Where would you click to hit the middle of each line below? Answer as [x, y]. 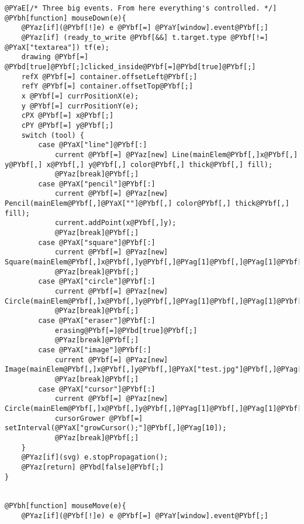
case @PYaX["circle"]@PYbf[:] [97, 282]
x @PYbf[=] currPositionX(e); [80, 96]
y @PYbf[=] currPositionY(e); [80, 106]
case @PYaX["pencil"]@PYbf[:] [97, 184]
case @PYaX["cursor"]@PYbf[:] [97, 389]
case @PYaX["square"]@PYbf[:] [97, 242]
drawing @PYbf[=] [55, 57]
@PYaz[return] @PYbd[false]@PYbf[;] [93, 467]
